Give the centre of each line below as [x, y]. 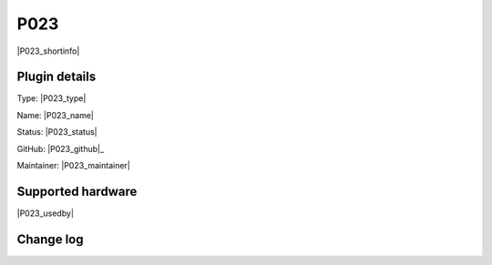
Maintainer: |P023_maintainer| [74, 166]
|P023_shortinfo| [48, 51]
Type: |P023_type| [51, 98]
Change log [50, 239]
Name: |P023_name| [56, 115]
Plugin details [56, 77]
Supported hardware [77, 191]
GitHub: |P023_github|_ [61, 148]
